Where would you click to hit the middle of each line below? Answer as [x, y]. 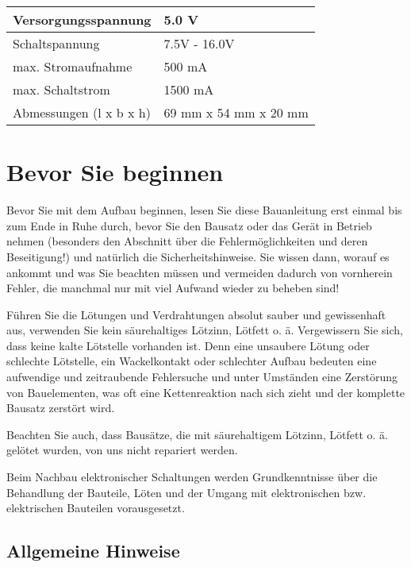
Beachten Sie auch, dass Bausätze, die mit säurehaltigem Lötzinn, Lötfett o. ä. [197, 434]
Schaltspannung [56, 43]
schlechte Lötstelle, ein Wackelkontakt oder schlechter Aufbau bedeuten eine [192, 361]
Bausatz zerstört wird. [61, 408]
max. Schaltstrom [61, 89]
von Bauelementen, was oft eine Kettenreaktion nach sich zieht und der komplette [206, 392]
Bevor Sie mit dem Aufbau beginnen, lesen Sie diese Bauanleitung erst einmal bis [204, 210]
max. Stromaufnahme [73, 66]
